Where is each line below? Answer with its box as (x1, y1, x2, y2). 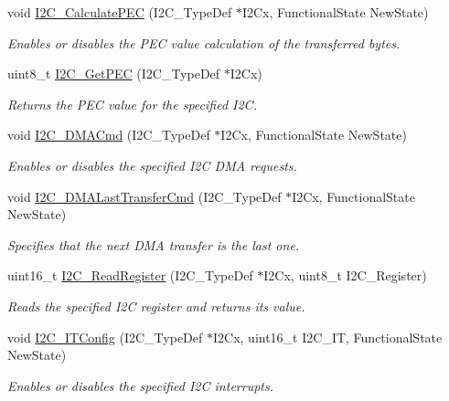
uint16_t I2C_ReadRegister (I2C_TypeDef (7, 266, 253, 285)
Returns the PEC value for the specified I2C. (7, 94, 257, 113)
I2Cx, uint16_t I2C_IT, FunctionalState (212, 327, 443, 346)
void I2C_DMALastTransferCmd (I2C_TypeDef (7, 186, 282, 206)
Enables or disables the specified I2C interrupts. (7, 375, 273, 395)
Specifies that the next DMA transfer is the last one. (7, 235, 300, 254)
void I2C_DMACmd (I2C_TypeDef (7, 125, 210, 144)
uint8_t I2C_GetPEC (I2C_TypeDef (7, 64, 220, 83)
